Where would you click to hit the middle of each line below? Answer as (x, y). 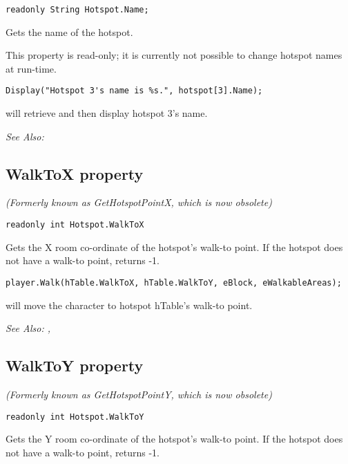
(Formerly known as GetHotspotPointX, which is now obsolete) (139, 202)
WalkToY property (75, 365)
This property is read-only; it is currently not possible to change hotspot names (174, 55)
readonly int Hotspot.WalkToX (75, 225)
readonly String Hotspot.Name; (77, 10)
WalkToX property (75, 173)
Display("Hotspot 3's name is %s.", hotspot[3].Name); (134, 91)
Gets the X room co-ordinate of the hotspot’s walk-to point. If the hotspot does (174, 247)
